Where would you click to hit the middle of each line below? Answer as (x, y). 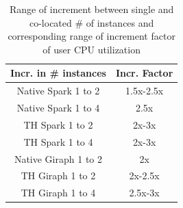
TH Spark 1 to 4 (58, 141)
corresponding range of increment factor (91, 36)
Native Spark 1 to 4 (58, 108)
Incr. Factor (144, 73)
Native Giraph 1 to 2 (58, 158)
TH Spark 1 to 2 (58, 124)
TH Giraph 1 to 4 (58, 193)
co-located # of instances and (91, 22)
